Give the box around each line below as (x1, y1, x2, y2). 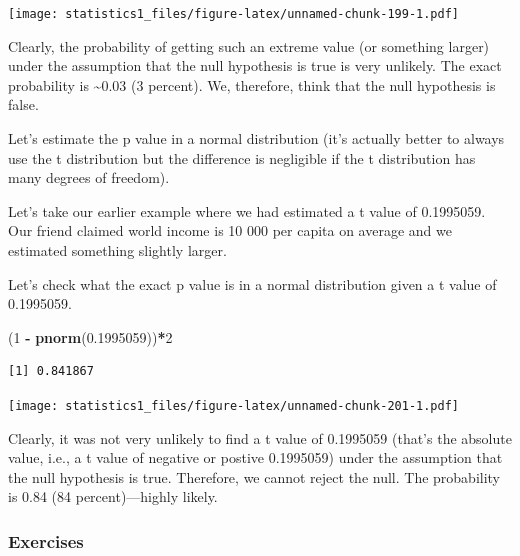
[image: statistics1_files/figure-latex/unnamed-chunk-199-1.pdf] (8, 7, 460, 21)
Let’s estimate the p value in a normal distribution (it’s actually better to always (8, 128, 505, 149)
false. (8, 94, 39, 115)
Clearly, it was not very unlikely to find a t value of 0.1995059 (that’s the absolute (8, 427, 512, 448)
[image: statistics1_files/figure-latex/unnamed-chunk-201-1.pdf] (8, 398, 460, 413)
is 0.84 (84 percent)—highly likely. (8, 486, 218, 507)
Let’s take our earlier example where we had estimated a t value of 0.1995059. (8, 200, 486, 221)
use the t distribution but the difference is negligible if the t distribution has (8, 147, 476, 168)
